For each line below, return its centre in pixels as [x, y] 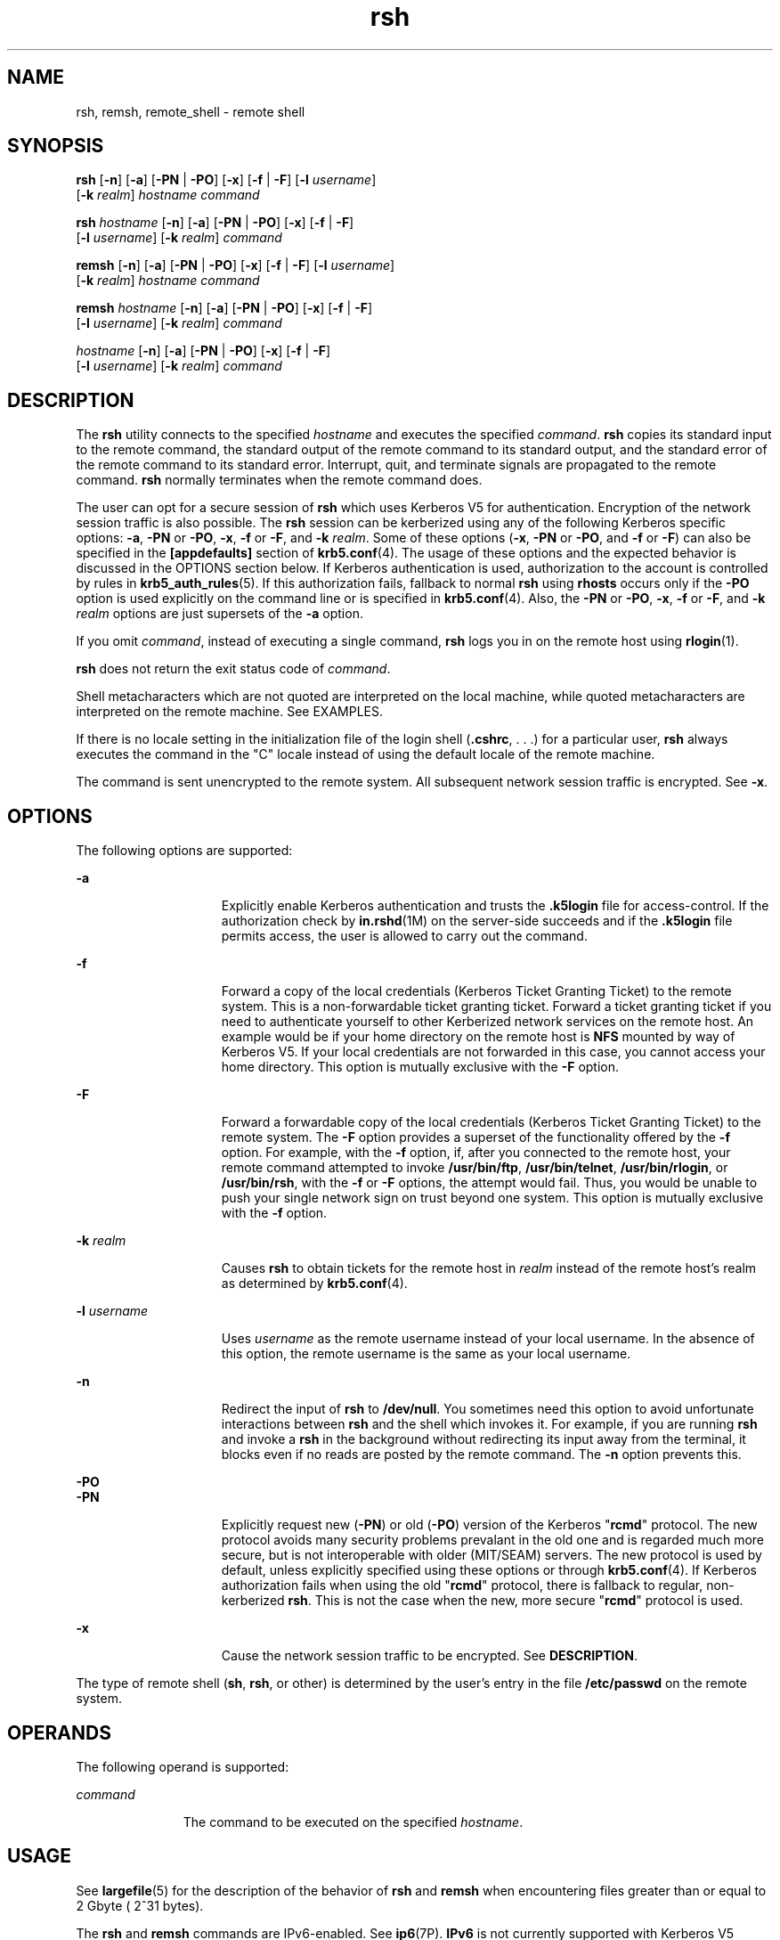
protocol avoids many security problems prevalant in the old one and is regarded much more [493, 1540]
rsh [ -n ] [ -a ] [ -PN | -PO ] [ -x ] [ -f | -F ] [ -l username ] [226, 180]
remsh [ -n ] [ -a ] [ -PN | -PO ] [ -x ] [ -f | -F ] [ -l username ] [236, 265]
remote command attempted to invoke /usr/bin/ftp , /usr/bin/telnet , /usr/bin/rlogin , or [475, 1168]
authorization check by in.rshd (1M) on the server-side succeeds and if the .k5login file [477, 921]
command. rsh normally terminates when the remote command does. [279, 480]
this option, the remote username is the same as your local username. [426, 1354]
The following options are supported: [184, 851]
